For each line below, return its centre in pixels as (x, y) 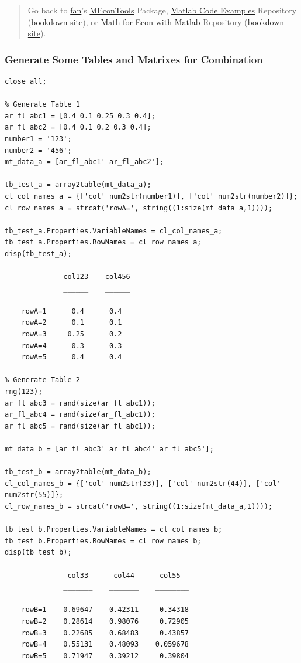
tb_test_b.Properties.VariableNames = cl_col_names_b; (114, 530)
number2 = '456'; (38, 150)
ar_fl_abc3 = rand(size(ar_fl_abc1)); (80, 403)
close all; (26, 81)
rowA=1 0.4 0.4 (72, 311)
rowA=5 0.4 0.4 (72, 357)
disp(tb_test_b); (38, 552)
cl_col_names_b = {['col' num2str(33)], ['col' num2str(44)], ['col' (143, 483)
